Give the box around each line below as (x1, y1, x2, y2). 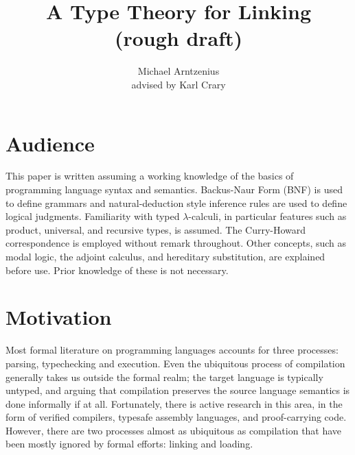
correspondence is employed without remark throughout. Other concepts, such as (5, 236, 347, 250)
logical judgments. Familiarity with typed (5, 209, 180, 223)
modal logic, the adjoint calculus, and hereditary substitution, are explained (5, 249, 325, 263)
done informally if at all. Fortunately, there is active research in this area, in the (5, 396, 343, 410)
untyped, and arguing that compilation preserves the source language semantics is (5, 383, 350, 397)
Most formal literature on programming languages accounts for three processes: (5, 343, 339, 357)
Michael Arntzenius (137, 64, 220, 78)
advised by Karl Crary (131, 77, 226, 91)
